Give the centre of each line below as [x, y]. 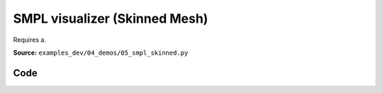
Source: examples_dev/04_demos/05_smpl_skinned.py [101, 53]
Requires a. [29, 40]
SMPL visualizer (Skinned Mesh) [111, 18]
